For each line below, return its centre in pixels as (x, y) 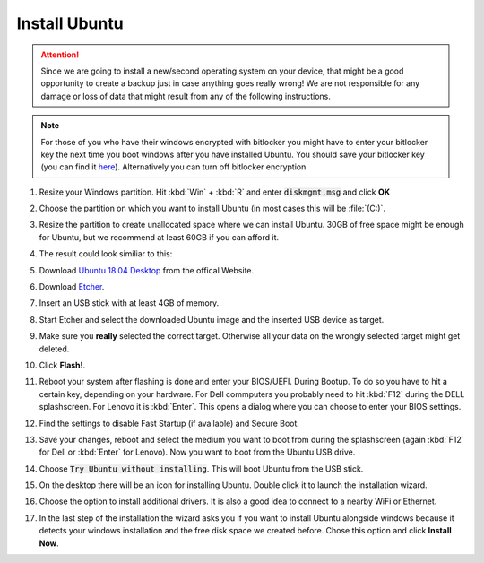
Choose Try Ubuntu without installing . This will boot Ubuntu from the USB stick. (201, 468)
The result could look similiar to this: (106, 254)
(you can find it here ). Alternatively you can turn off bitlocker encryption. (175, 167)
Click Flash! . (62, 365)
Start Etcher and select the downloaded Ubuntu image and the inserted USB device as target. (212, 319)
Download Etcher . (72, 287)
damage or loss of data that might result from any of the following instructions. (186, 96)
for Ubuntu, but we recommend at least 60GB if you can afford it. (159, 237)
